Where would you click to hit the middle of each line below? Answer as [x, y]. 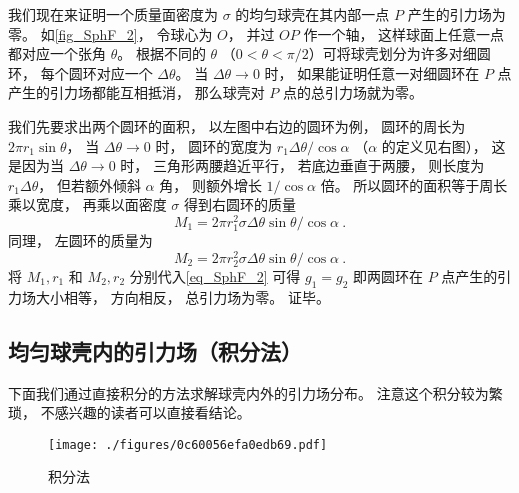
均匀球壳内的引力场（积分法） [155, 350]
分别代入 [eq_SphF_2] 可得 [215, 276]
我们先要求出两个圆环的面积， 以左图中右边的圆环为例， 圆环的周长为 [237, 125]
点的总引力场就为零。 [352, 92]
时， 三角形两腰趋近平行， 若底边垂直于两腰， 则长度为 [302, 165]
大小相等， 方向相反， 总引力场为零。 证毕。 [182, 296]
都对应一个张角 [57, 53]
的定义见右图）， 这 [443, 145]
